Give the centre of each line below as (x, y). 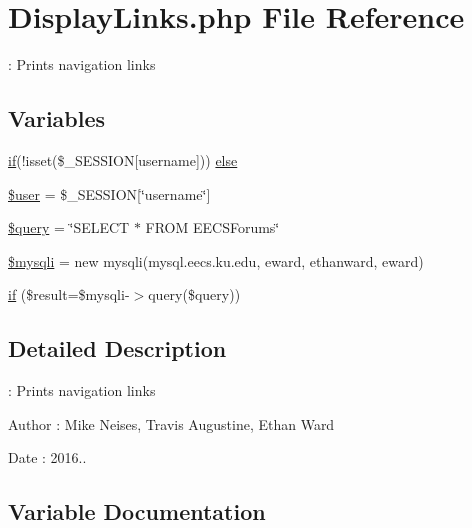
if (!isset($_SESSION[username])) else (123, 159)
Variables (57, 118)
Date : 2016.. (47, 457)
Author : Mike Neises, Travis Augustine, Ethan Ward (171, 423)
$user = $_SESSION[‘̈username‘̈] (109, 193)
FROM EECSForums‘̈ (212, 227)
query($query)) (194, 294)
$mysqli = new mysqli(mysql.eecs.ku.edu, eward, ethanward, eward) (216, 260)
